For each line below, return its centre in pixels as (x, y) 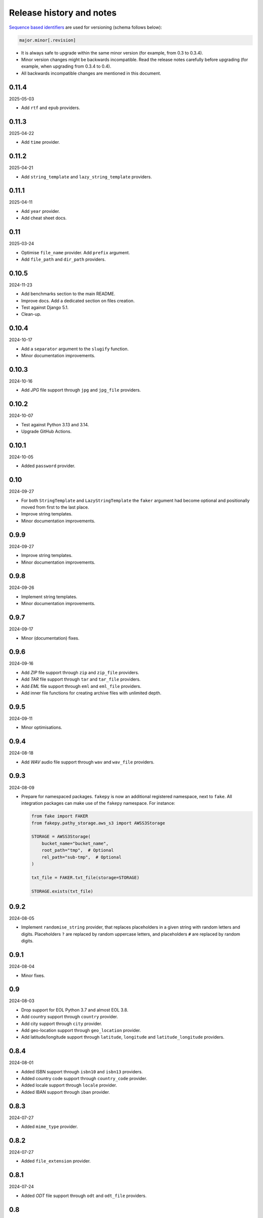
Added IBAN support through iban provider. (66, 1092)
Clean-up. (31, 314)
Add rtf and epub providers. (51, 108)
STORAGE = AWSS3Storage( (61, 837)
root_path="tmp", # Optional (78, 850)
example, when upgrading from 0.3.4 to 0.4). (66, 66)
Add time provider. (41, 142)
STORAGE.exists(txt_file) (62, 891)
